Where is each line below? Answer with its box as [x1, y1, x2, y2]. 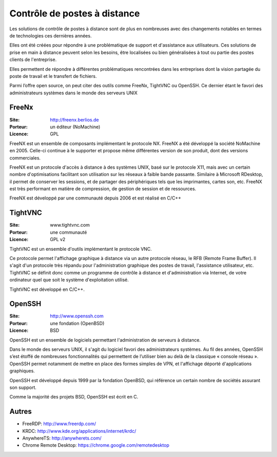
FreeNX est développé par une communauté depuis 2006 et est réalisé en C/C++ [9, 195, 182, 201]
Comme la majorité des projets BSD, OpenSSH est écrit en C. [9, 394, 138, 400]
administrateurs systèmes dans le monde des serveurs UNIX [9, 90, 138, 96]
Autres [9, 407, 32, 416]
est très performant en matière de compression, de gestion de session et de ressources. [9, 186, 196, 192]
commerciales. [9, 154, 41, 161]
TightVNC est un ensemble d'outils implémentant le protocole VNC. [9, 246, 152, 252]
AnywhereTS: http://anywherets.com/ [22, 435, 102, 441]
